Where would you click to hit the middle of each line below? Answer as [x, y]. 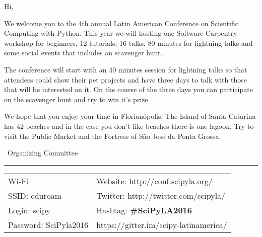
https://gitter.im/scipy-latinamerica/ [162, 224]
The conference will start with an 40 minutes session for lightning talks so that [126, 69]
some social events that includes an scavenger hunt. [83, 53]
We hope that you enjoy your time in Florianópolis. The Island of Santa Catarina [130, 116]
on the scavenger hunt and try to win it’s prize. [77, 99]
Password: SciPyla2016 [48, 224]
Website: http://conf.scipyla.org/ [154, 181]
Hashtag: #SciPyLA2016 [144, 210]
